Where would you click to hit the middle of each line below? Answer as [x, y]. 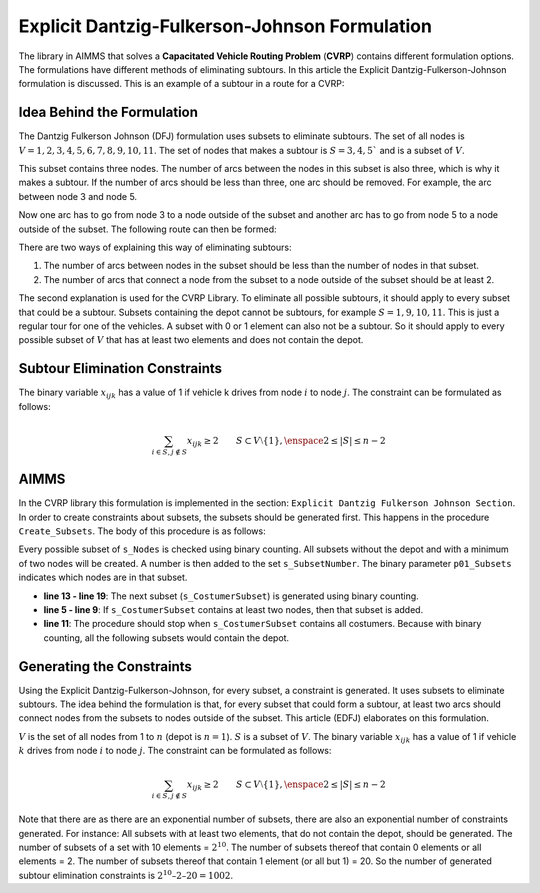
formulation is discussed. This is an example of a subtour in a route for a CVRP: [181, 84]
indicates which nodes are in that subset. [103, 577]
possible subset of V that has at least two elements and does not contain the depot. [191, 340]
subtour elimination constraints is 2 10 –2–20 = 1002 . [126, 874]
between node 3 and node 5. [78, 196]
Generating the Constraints [105, 666]
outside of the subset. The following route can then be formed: [147, 229]
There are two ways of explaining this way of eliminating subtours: [155, 247]
